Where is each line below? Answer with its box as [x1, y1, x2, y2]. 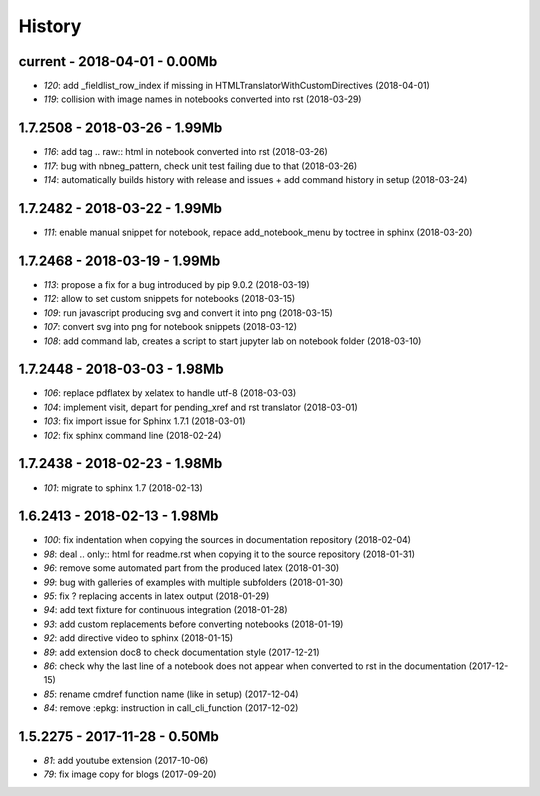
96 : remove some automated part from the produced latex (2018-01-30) [43, 562, 340, 574]
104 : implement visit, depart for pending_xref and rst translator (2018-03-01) [43, 401, 359, 413]
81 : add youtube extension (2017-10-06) [43, 755, 209, 766]
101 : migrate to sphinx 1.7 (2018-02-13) [43, 481, 204, 494]
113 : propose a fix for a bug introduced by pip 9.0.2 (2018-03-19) [43, 278, 310, 290]
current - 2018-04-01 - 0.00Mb [18, 53, 218, 70]
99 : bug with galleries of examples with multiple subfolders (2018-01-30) [43, 576, 344, 588]
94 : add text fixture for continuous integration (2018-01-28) [43, 604, 289, 616]
